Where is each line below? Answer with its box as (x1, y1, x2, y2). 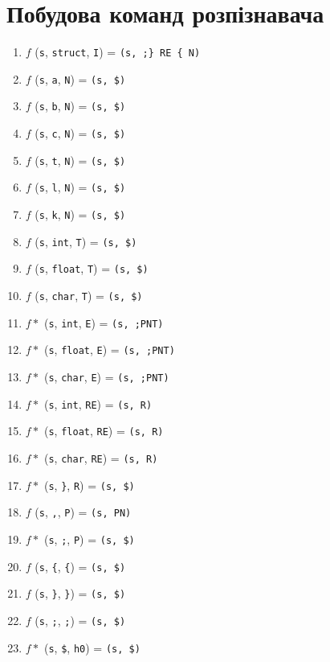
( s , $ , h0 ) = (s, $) (43, 639, 141, 656)
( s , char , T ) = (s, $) (35, 287, 143, 304)
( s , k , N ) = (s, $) (35, 206, 126, 223)
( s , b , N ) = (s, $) (35, 97, 126, 114)
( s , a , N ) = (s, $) (35, 70, 126, 87)
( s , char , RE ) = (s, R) (43, 449, 158, 466)
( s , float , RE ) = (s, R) (43, 422, 164, 439)
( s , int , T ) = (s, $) (35, 232, 137, 249)
